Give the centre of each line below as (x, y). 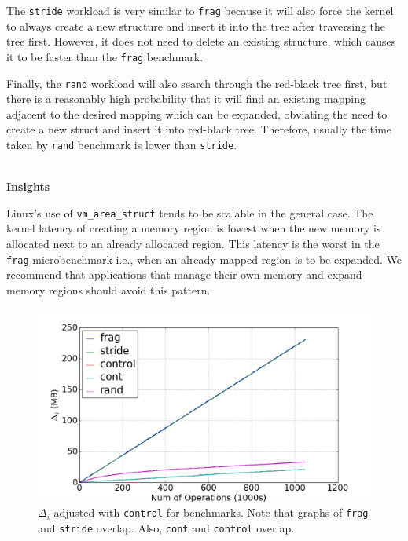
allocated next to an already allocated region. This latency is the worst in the (193, 244)
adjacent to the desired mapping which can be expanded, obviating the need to (197, 113)
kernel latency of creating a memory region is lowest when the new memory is (194, 228)
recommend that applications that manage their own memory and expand (184, 274)
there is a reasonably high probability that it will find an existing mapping (186, 99)
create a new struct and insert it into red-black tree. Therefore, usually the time (199, 129)
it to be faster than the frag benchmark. (105, 56)
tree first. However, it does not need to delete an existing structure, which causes (201, 41)
